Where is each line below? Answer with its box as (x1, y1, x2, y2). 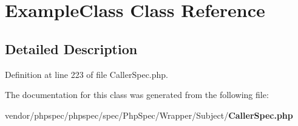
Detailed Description (5, 39, 138, 58)
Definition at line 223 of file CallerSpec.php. (5, 68, 168, 80)
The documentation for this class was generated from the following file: (5, 88, 269, 101)
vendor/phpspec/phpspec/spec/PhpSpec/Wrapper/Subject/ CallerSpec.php (5, 108, 293, 121)
